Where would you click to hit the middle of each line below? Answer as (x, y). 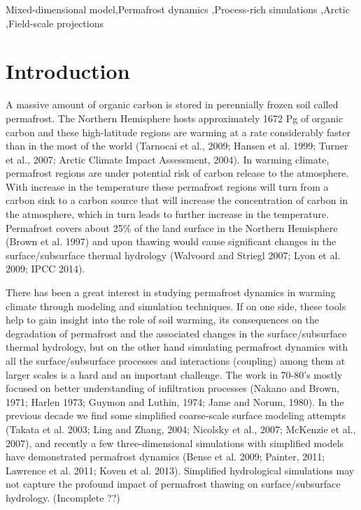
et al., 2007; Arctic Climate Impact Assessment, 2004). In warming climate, (168, 159)
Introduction (68, 71)
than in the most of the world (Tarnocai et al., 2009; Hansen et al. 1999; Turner (177, 146)
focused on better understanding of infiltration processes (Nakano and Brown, (173, 388)
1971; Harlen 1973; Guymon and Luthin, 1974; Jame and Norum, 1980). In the (175, 401)
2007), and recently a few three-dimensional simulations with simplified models (175, 443)
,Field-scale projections (55, 23)
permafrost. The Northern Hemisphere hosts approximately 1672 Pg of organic (175, 118)
